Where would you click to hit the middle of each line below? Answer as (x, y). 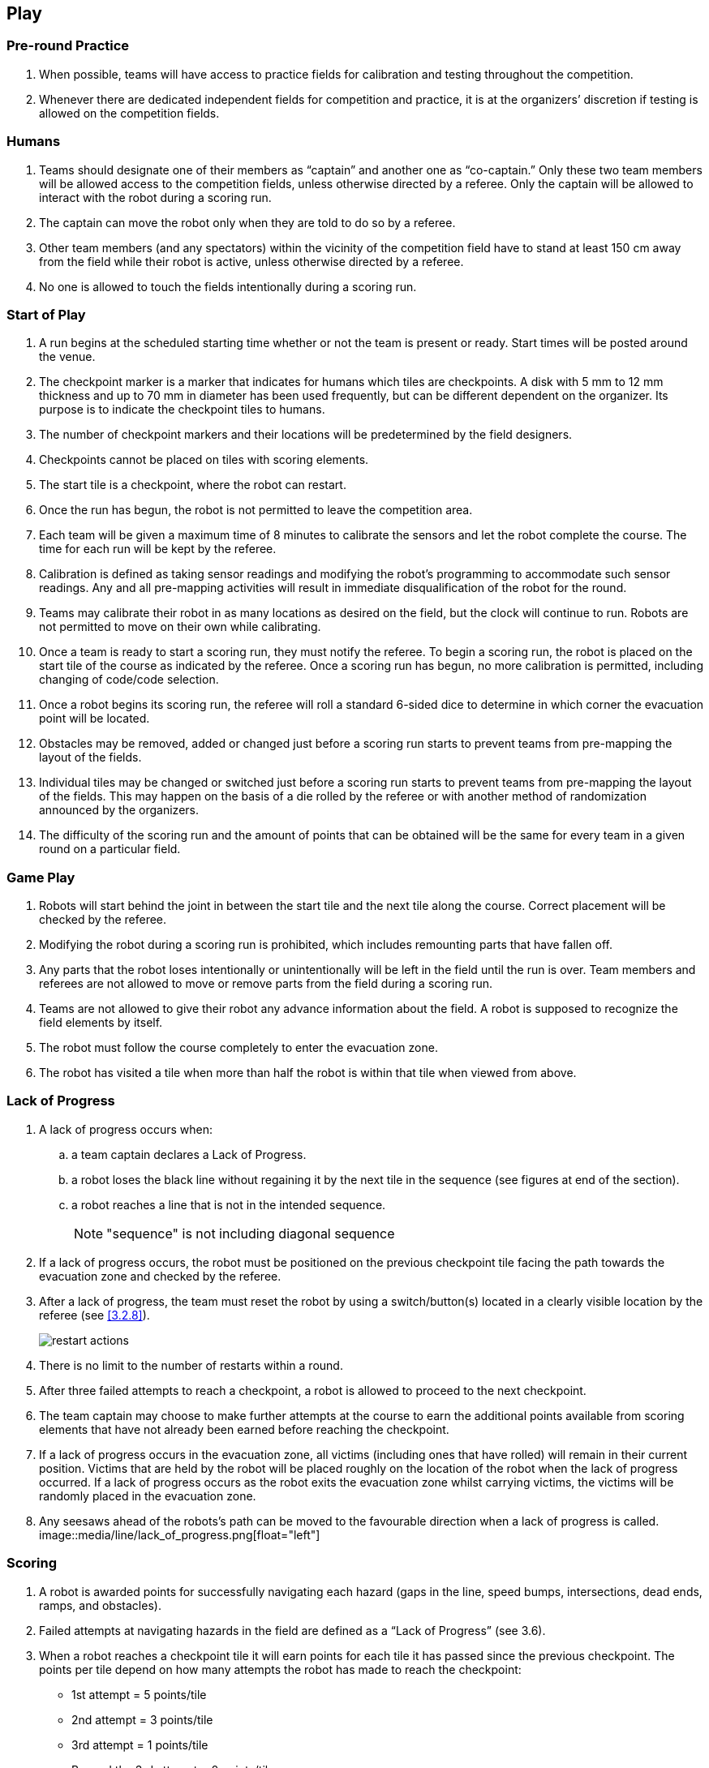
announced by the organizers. (119, 810)
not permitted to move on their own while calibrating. (180, 627)
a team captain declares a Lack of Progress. (189, 1154)
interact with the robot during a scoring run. (155, 197)
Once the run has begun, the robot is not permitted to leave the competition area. (256, 510)
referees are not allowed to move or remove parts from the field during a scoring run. (266, 984)
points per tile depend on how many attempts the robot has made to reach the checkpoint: (280, 1669)
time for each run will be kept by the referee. (158, 549)
